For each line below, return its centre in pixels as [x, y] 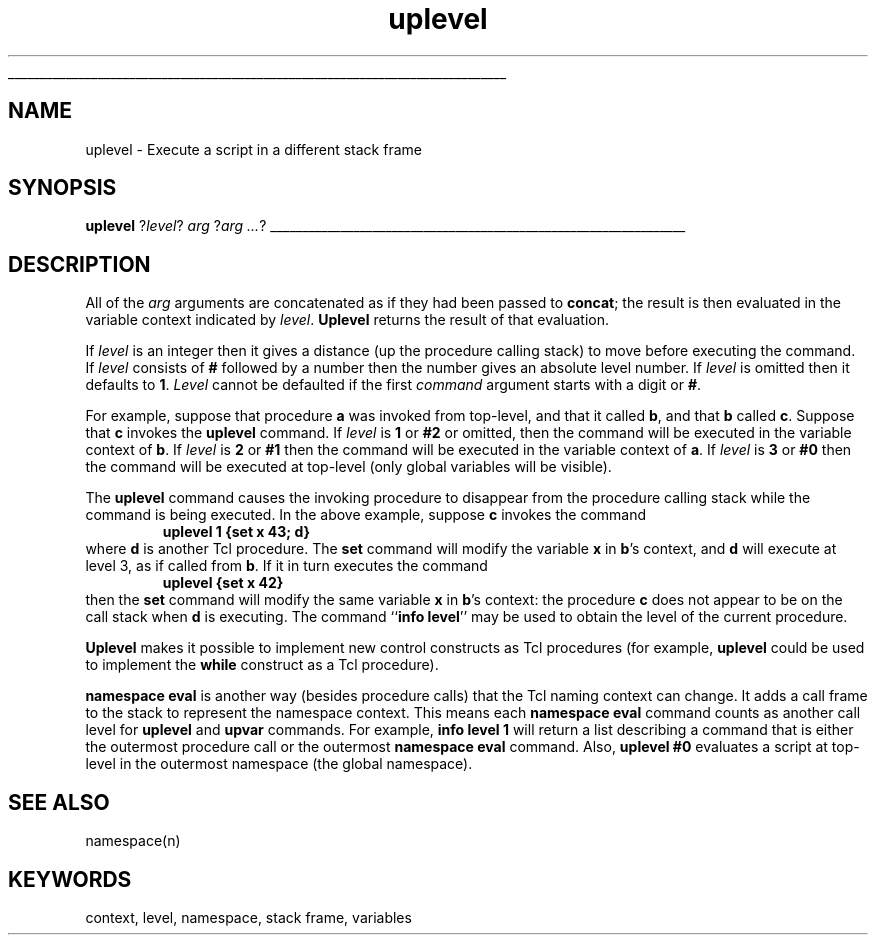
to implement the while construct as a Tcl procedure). [262, 665]
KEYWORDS [70, 879]
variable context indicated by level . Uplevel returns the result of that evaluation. [347, 320]
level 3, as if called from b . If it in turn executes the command [286, 566]
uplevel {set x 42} [223, 583]
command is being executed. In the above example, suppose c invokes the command [366, 515]
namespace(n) [133, 841]
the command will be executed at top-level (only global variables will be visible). [348, 467]
